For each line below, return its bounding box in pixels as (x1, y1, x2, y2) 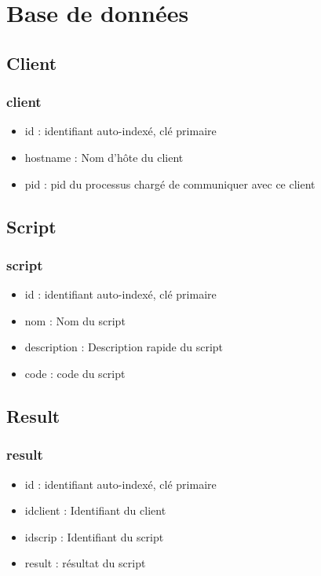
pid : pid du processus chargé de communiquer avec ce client (24, 175, 316, 192)
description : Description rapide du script (24, 339, 224, 355)
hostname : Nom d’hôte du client (24, 149, 184, 165)
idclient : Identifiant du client (24, 502, 166, 519)
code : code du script (24, 365, 126, 381)
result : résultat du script (24, 555, 146, 571)
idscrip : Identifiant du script (24, 528, 164, 545)
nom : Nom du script (24, 312, 126, 328)
